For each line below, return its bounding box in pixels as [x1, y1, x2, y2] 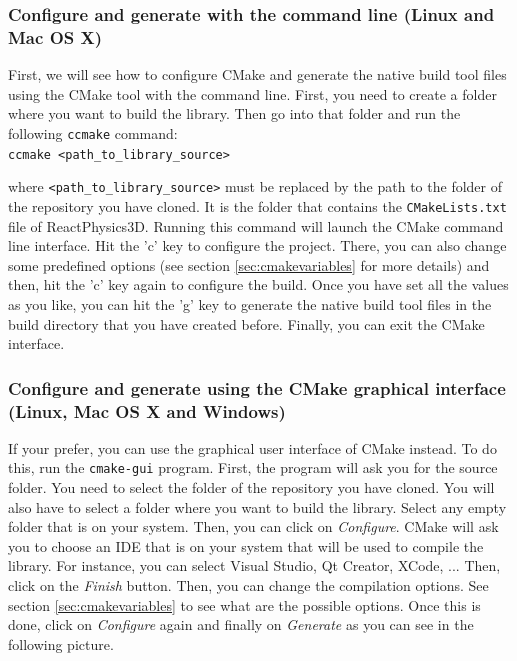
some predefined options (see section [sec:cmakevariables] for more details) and [8, 254, 490, 275]
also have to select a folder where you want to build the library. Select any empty [8, 496, 507, 517]
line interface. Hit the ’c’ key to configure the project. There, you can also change [8, 235, 507, 256]
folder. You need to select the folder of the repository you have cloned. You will [8, 477, 495, 498]
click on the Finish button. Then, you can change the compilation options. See [8, 575, 489, 596]
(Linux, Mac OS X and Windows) [8, 398, 286, 423]
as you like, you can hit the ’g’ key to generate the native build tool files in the [8, 293, 492, 314]
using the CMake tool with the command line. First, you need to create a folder [8, 83, 497, 104]
